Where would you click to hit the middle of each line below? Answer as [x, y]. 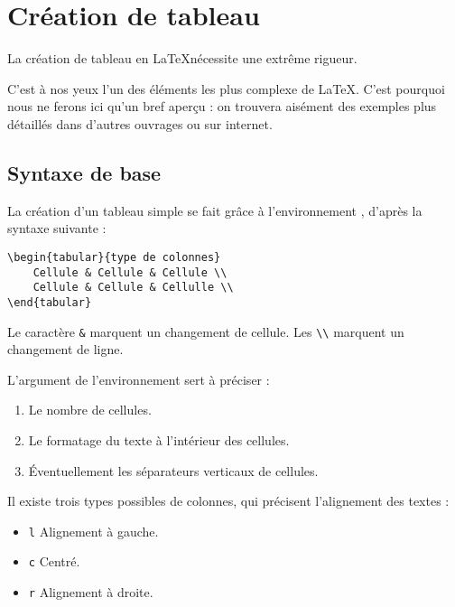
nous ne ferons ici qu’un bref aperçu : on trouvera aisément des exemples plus [222, 106]
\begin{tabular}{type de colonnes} [114, 257]
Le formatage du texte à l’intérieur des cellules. [159, 439]
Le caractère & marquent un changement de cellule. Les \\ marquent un [206, 331]
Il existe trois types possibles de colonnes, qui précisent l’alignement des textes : [228, 501]
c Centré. [54, 561]
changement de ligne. [65, 349]
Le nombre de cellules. [90, 410]
